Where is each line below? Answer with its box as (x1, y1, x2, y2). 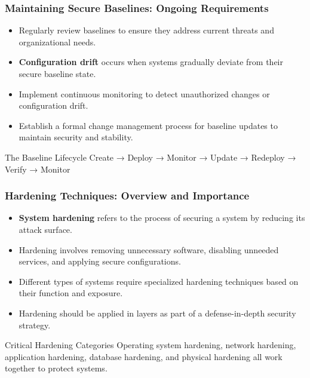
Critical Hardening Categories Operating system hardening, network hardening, (5, 339, 296, 351)
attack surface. (19, 223, 72, 235)
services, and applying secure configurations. (19, 255, 181, 268)
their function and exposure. (19, 287, 123, 299)
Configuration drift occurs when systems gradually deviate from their (19, 56, 283, 68)
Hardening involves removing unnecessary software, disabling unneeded (19, 243, 279, 256)
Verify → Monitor (5, 162, 70, 175)
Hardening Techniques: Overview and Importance (5, 188, 250, 203)
